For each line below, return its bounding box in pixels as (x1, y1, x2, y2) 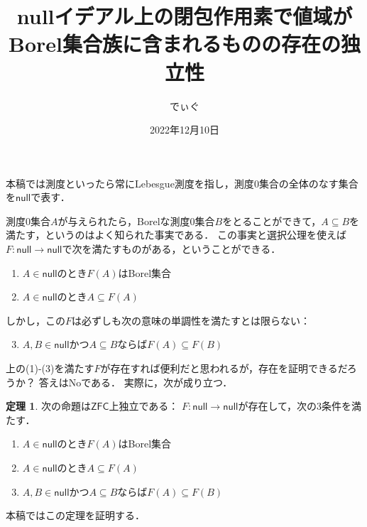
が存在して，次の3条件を (238, 398, 352, 413)
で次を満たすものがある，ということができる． (62, 241, 281, 256)
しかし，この (6, 313, 65, 327)
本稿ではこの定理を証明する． (6, 508, 145, 523)
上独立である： (109, 398, 179, 413)
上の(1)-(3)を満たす (6, 361, 94, 376)
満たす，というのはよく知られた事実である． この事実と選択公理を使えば (6, 227, 346, 242)
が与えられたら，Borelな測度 (57, 213, 190, 228)
